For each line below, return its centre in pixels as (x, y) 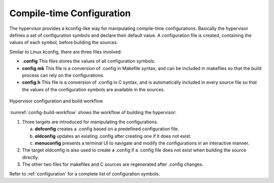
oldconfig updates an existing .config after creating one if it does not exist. (113, 136)
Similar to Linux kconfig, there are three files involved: (65, 52)
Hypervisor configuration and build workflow (56, 101)
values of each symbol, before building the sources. (64, 43)
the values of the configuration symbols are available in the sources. (93, 89)
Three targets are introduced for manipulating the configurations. (90, 122)
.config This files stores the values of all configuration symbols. (89, 61)
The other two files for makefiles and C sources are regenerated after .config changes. (113, 164)
